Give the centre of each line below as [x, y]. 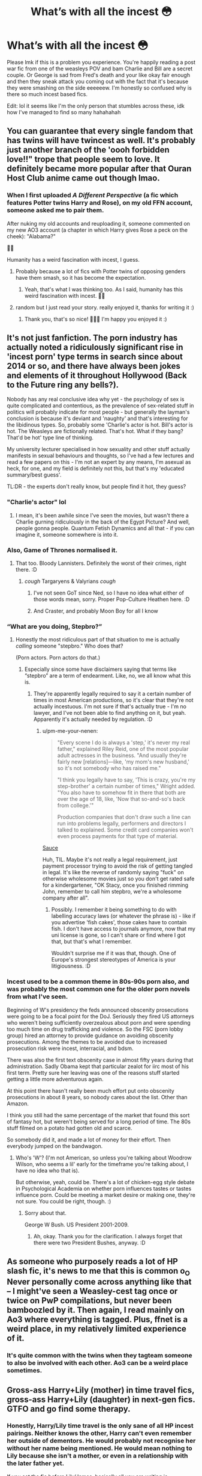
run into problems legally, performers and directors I [122, 824]
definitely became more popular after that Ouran [99, 169]
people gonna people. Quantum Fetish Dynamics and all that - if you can [105, 528]
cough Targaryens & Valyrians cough [70, 581]
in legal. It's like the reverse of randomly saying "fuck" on [113, 872]
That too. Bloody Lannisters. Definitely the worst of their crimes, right [101, 563]
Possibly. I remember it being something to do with [114, 910]
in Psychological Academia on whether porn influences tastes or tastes [103, 1188]
